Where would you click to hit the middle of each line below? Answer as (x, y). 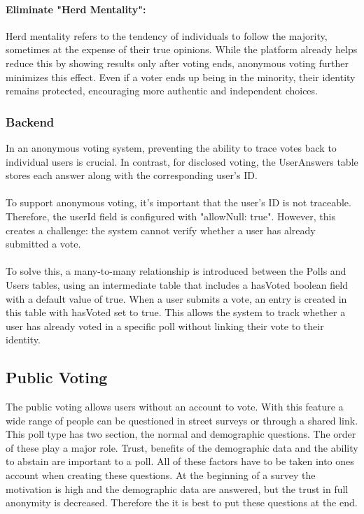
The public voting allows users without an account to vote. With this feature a (175, 407)
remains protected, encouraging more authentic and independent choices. (162, 91)
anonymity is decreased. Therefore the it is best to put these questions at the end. (182, 502)
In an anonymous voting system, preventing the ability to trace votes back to (171, 147)
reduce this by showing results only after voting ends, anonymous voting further (177, 63)
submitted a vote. (43, 244)
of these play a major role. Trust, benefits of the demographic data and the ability (182, 447)
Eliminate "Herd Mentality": (76, 9)
